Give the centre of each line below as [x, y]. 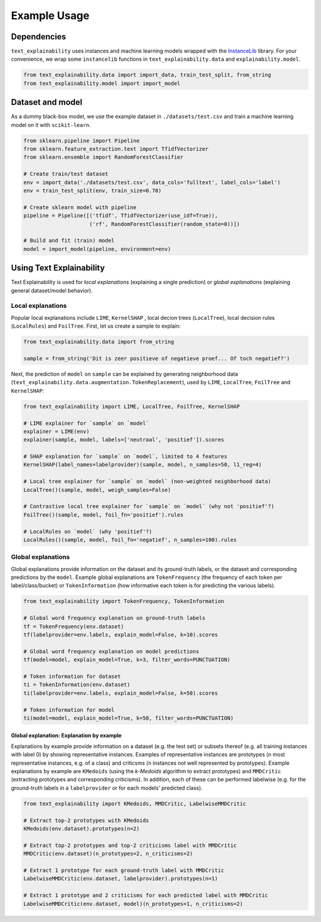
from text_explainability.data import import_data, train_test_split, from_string [147, 75]
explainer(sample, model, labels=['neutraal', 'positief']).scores [124, 440]
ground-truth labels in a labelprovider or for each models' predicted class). [107, 788]
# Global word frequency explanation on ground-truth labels [114, 618]
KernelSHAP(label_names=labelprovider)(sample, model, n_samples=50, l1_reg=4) [143, 465]
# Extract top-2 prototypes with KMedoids [86, 820]
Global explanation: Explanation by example [66, 735]
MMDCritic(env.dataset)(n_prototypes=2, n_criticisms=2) [108, 854]
